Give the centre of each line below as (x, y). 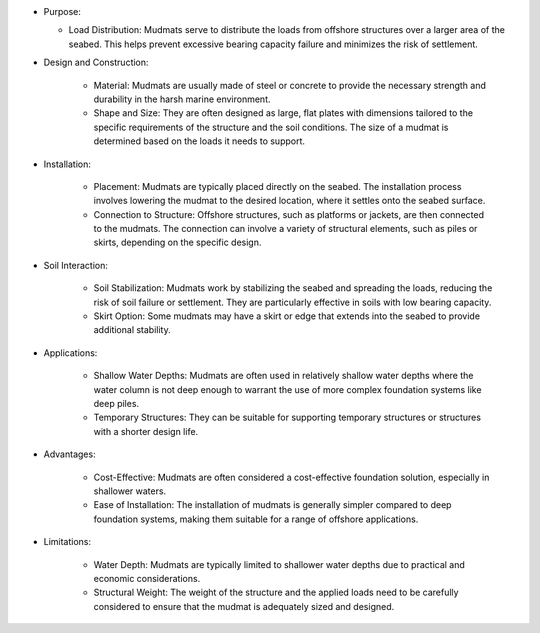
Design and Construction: (96, 62)
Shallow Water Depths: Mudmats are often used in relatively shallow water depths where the (283, 376)
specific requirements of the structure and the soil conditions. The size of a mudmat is (271, 127)
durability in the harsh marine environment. (182, 99)
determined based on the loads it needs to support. (199, 141)
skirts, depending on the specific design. (177, 242)
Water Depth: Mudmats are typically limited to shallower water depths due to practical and (279, 564)
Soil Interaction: (76, 265)
